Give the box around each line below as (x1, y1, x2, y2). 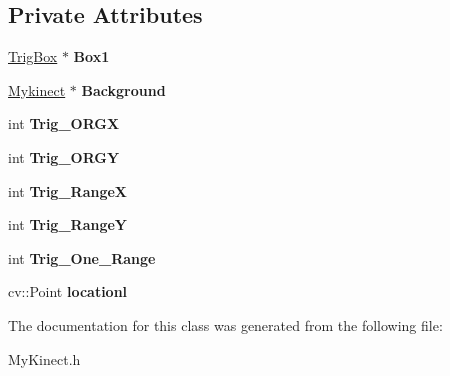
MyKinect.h (8, 348, 81, 369)
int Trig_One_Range (8, 247, 156, 268)
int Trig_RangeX (8, 180, 128, 201)
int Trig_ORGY (8, 146, 120, 167)
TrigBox (8, 46, 58, 67)
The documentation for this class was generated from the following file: (8, 314, 443, 335)
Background (81, 79, 166, 100)
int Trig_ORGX (8, 113, 120, 134)
